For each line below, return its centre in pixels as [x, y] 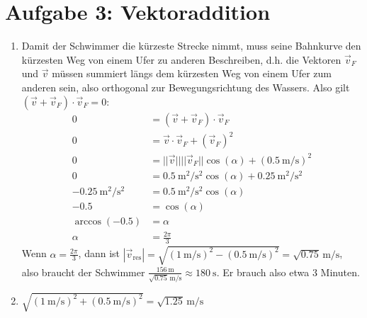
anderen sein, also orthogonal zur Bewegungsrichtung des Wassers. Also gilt [186, 87]
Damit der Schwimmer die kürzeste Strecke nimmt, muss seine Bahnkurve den [191, 46]
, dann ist [99, 253]
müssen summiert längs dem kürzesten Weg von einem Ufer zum [192, 73]
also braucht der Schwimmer [83, 272]
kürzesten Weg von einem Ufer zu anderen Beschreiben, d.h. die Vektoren [181, 59]
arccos [88, 221]
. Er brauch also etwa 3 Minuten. [288, 272]
